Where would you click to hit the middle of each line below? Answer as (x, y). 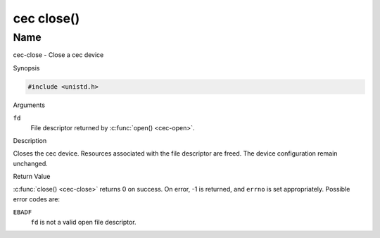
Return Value (32, 177)
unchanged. (31, 163)
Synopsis (26, 68)
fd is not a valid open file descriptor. (83, 222)
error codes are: (36, 199)
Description (30, 140)
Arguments (29, 105)
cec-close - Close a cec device (58, 55)
